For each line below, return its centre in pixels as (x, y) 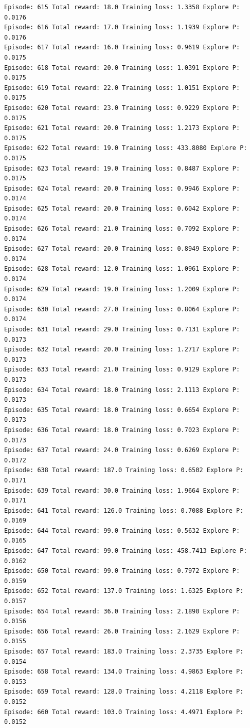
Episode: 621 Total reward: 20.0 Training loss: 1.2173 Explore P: (122, 128)
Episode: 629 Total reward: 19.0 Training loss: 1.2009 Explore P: (122, 289)
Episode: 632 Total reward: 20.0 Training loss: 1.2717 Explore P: (122, 350)
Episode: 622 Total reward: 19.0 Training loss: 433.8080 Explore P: (126, 148)
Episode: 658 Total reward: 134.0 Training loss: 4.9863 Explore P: (124, 672)
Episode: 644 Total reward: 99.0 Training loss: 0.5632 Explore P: (122, 530)
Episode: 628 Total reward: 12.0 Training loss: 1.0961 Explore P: (122, 269)
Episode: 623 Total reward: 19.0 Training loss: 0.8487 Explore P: (122, 168)
